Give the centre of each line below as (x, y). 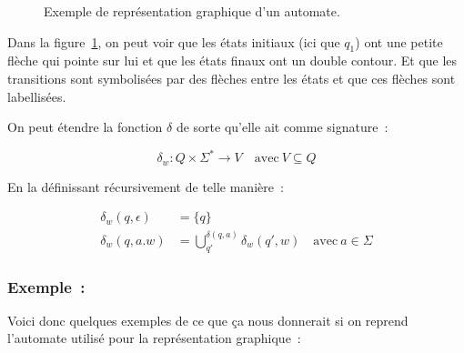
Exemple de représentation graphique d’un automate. (192, 11)
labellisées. (37, 96)
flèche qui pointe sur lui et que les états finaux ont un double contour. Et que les (232, 61)
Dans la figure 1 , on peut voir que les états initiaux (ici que (174, 41)
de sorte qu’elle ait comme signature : (282, 127)
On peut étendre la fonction (85, 127)
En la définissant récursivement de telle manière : (146, 186)
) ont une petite (399, 41)
